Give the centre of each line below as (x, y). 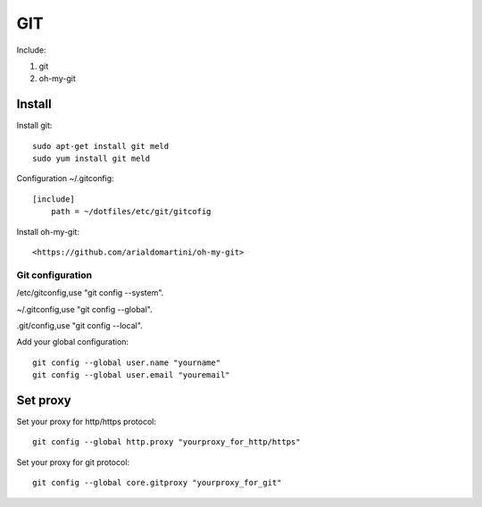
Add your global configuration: (73, 342)
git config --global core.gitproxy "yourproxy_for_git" (157, 483)
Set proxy (44, 400)
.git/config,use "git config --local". (79, 325)
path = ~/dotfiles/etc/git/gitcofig (131, 212)
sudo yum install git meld (91, 159)
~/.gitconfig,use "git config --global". (85, 309)
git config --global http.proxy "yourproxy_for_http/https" (166, 442)
